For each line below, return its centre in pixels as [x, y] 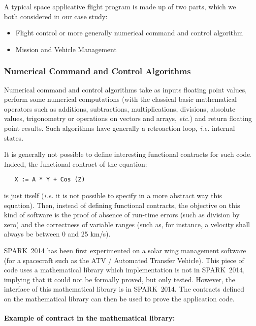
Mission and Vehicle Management [66, 49]
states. [14, 137]
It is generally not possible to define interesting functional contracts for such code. [128, 154]
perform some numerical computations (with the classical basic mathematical [120, 99]
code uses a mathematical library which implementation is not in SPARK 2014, [125, 270]
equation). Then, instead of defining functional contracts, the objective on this [122, 205]
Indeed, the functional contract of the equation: [76, 163]
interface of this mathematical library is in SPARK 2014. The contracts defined [124, 289]
